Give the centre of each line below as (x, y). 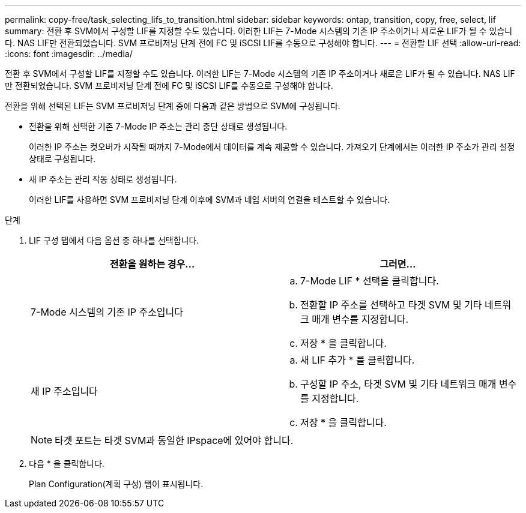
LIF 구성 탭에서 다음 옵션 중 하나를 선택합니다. (114, 240)
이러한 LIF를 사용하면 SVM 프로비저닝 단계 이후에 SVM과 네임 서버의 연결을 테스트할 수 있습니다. (210, 199)
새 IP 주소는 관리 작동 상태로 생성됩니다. (103, 179)
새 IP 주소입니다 (64, 391)
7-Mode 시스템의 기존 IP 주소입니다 (107, 312)
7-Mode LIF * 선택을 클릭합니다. (370, 281)
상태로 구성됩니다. (62, 159)
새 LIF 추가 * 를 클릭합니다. (358, 360)
